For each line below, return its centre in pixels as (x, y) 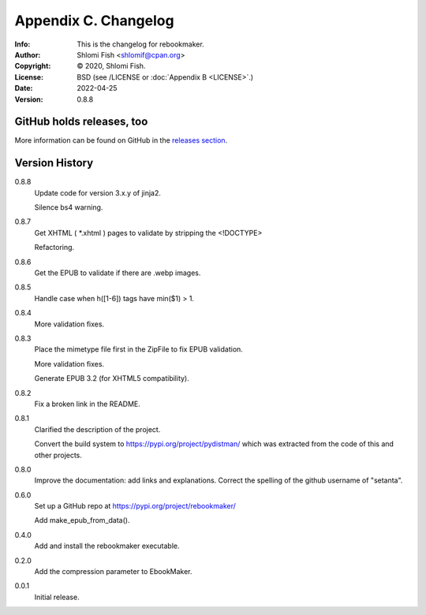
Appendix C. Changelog (94, 20)
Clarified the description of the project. (97, 429)
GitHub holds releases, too (81, 122)
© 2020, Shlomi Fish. (111, 66)
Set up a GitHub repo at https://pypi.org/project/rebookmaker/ (135, 506)
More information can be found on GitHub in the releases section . (121, 140)
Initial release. (57, 597)
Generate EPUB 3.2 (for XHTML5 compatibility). (112, 378)
